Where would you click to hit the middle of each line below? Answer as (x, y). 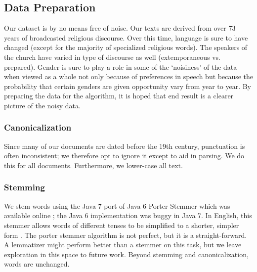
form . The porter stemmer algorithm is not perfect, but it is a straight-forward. (126, 235)
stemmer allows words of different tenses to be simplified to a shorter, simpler (122, 225)
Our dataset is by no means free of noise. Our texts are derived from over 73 (120, 28)
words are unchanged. (37, 264)
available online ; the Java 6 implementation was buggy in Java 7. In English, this (128, 215)
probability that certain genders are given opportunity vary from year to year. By (128, 86)
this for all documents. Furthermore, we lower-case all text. (93, 165)
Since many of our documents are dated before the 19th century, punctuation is (125, 146)
